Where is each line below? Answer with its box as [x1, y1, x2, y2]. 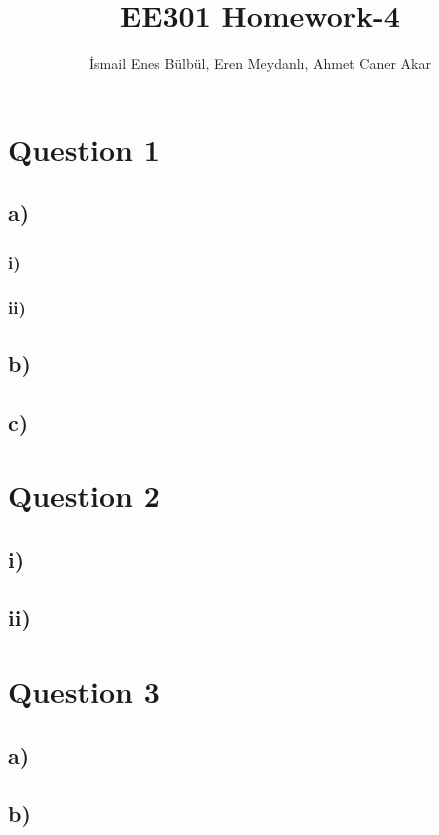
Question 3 [8, 671, 160, 712]
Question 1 [8, 128, 160, 169]
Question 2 [8, 475, 160, 516]
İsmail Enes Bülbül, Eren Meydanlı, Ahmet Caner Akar [89, 53, 431, 74]
